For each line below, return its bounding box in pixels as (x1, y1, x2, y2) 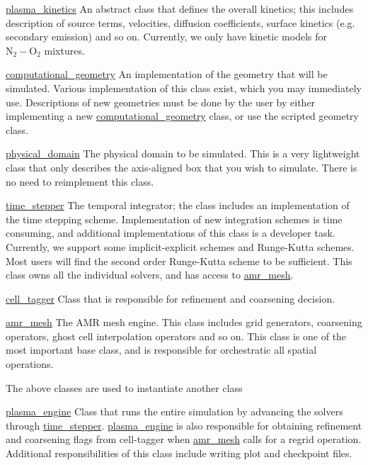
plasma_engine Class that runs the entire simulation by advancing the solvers (6, 404, 343, 419)
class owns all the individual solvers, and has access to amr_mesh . (6, 267, 294, 282)
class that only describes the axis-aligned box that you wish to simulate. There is (6, 159, 357, 174)
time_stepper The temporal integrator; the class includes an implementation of (6, 198, 350, 213)
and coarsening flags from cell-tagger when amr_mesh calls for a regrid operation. (6, 432, 362, 447)
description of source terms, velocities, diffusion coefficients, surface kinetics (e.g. (6, 15, 355, 30)
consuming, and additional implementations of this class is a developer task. (6, 225, 335, 240)
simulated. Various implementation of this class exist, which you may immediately (6, 80, 362, 95)
